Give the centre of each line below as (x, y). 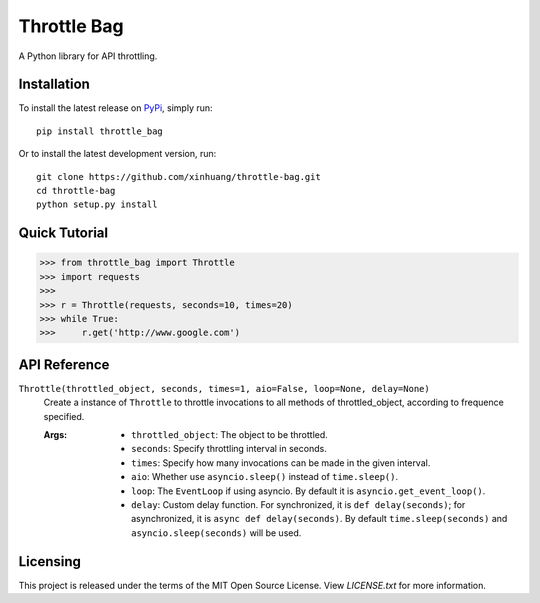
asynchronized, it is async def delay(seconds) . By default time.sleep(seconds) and (319, 519)
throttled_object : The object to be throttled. (230, 435)
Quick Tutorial (63, 233)
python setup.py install (97, 204)
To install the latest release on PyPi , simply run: (116, 108)
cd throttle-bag (76, 191)
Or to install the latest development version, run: (117, 154)
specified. (64, 416)
